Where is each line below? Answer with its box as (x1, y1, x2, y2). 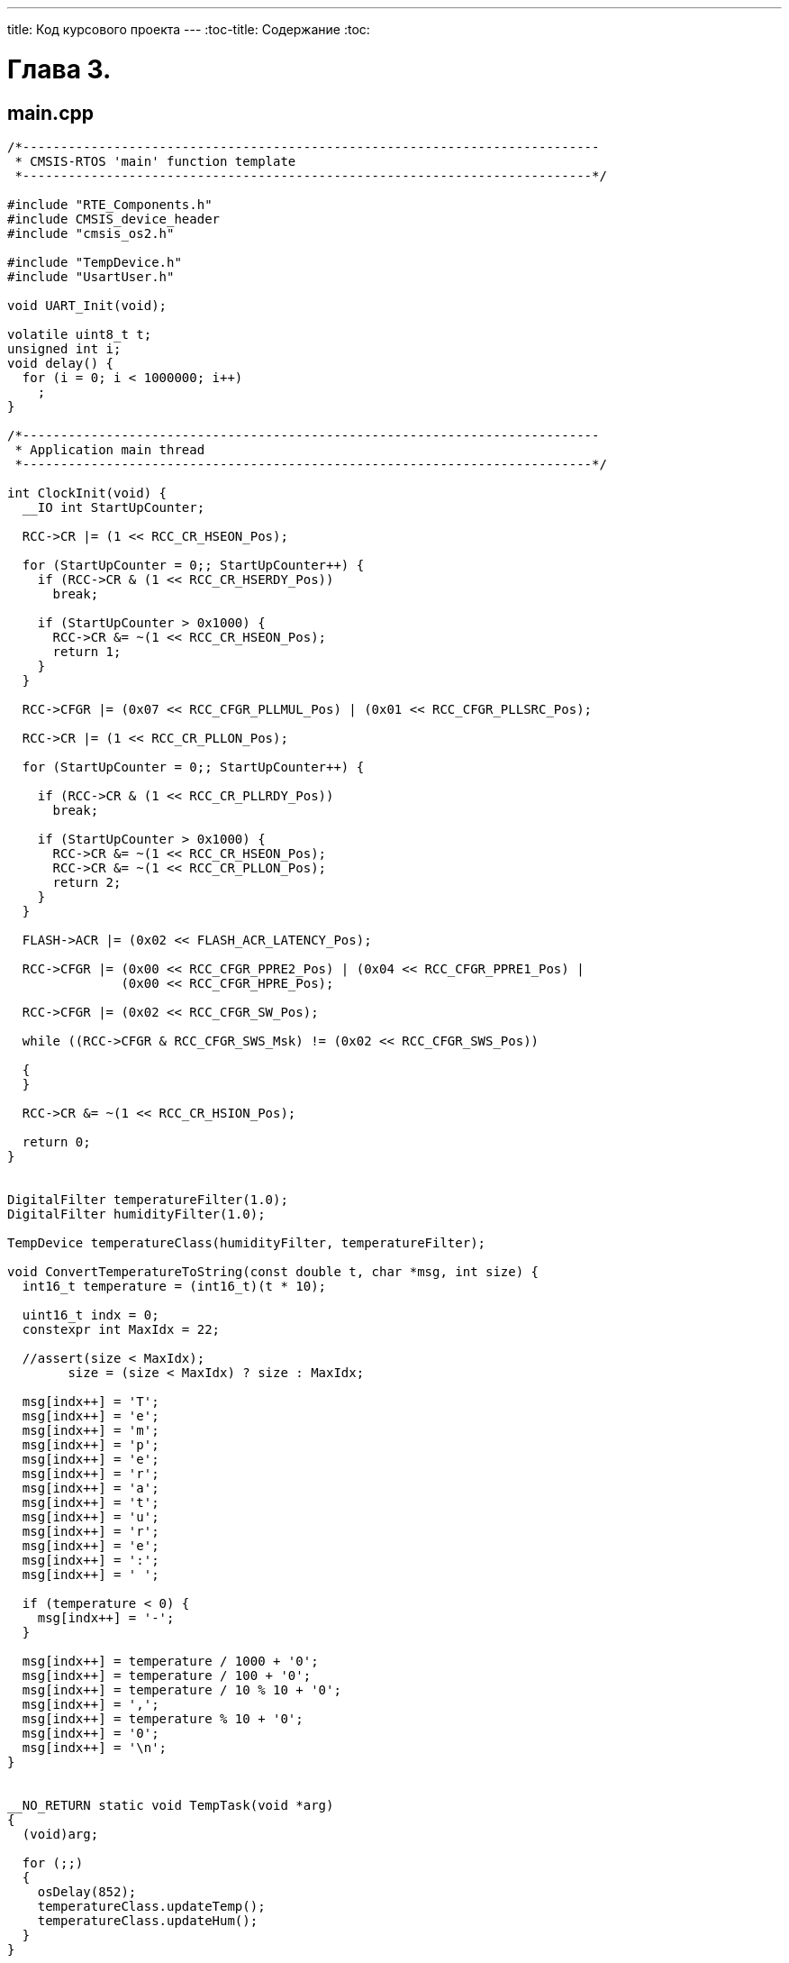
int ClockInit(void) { (7, 485, 168, 500)
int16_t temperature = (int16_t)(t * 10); (22, 1278, 327, 1293)
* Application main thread (14, 442, 205, 457)
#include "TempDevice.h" (7, 254, 182, 269)
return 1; (52, 644, 122, 659)
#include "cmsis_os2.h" (7, 225, 175, 241)
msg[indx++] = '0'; (22, 1725, 159, 1740)
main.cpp (7, 101, 94, 124)
